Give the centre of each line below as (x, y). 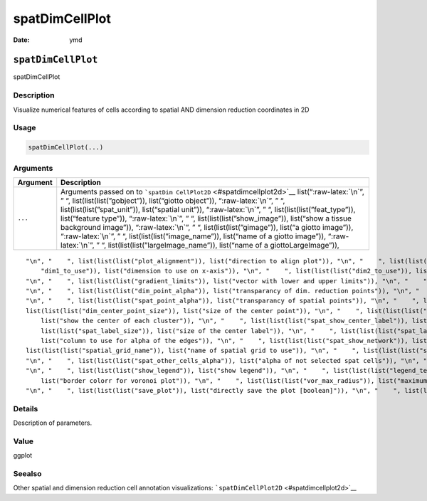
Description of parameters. (53, 423)
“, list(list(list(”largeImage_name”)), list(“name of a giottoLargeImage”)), (220, 245)
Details (26, 408)
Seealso (27, 474)
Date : (21, 40)
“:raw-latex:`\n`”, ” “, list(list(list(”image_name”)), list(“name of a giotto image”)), (194, 236)
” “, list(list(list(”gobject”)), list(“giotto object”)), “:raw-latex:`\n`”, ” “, (173, 201)
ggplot (23, 455)
